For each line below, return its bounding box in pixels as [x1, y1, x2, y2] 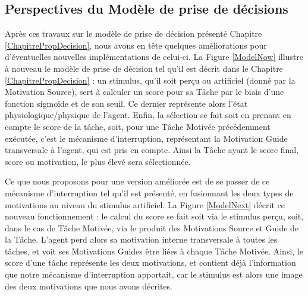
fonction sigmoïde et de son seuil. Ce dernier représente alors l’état [5, 97, 248, 109]
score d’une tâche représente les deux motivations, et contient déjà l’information [5, 256, 296, 269]
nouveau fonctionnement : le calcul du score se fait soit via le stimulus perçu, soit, [5, 210, 304, 222]
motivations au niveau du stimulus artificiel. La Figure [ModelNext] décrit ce [5, 198, 285, 211]
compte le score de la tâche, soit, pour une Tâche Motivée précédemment [5, 120, 271, 132]
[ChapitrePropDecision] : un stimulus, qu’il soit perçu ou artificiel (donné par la [5, 74, 296, 86]
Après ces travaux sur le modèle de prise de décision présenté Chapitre [5, 27, 262, 40]
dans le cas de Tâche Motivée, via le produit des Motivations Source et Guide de [5, 221, 299, 234]
